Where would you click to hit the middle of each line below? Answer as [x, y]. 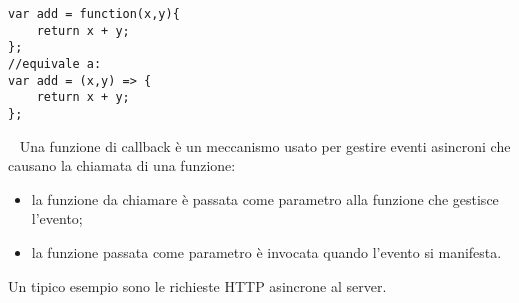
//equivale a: [55, 63]
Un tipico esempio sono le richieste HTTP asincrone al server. [197, 285]
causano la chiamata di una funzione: [122, 165]
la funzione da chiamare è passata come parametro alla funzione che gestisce [265, 198]
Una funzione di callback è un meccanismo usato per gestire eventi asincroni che [265, 145]
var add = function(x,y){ [94, 14]
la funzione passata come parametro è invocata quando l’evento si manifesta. [266, 251]
